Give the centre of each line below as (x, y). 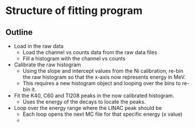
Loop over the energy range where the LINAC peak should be (88, 108)
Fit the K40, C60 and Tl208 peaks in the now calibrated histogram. (94, 95)
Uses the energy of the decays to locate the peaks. (84, 102)
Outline (19, 32)
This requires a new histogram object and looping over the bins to (102, 83)
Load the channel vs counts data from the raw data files (90, 52)
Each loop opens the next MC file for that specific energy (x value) (102, 114)
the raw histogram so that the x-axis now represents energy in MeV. (104, 77)
